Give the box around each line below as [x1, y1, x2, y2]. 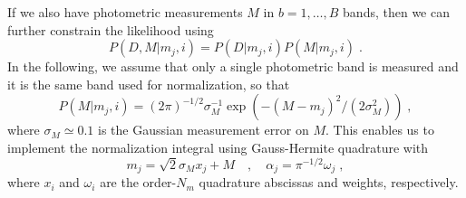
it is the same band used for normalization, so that [7, 74, 290, 93]
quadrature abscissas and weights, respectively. [199, 173, 459, 192]
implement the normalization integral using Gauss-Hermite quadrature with [7, 137, 429, 156]
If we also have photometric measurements [7, 3, 243, 21]
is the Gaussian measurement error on [98, 120, 309, 139]
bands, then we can [343, 3, 450, 21]
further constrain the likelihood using [7, 20, 214, 39]
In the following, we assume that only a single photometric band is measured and [7, 57, 459, 76]
